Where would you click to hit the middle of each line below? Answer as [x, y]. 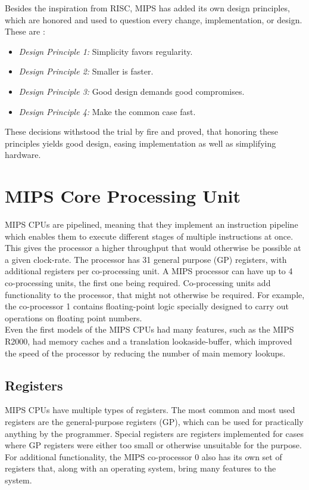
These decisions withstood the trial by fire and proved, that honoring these [142, 131]
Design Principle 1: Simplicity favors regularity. [106, 51]
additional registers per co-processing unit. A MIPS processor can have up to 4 [149, 271]
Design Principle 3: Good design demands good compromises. [132, 91]
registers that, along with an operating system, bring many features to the [141, 468]
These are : [25, 31]
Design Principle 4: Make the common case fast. [107, 111]
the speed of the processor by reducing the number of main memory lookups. [145, 353]
